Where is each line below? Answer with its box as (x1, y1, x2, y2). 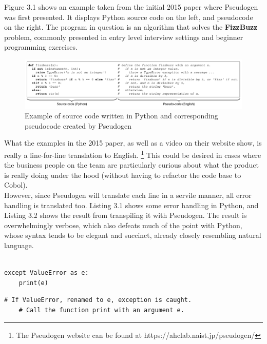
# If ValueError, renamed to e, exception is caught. (4, 296, 192, 304)
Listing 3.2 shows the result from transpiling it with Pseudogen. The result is (4, 210, 247, 220)
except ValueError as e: (4, 269, 89, 277)
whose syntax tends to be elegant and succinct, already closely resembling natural (4, 230, 261, 240)
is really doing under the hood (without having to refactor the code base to (4, 169, 241, 180)
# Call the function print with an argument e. (18, 306, 184, 314)
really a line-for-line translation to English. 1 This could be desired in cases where (4, 148, 261, 160)
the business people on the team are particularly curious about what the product (4, 159, 259, 170)
